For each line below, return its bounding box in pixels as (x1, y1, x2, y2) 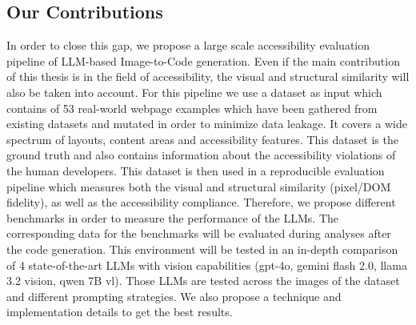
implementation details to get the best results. (6, 303, 233, 320)
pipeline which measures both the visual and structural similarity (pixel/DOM (6, 178, 391, 195)
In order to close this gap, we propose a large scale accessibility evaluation (6, 37, 370, 54)
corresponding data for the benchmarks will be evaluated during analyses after (6, 225, 391, 242)
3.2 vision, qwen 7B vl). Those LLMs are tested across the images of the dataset (6, 272, 400, 289)
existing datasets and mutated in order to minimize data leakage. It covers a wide (6, 115, 407, 132)
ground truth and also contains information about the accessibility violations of (6, 146, 396, 163)
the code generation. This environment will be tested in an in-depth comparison (6, 240, 398, 257)
